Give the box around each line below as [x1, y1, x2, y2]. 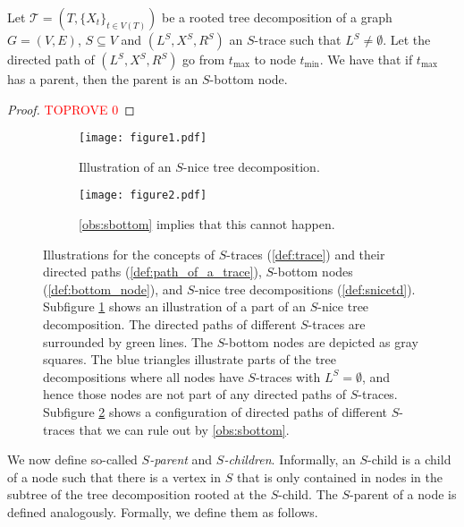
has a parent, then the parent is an [7, 70, 198, 88]
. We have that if [319, 50, 413, 68]
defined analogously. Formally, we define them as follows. [7, 503, 318, 521]
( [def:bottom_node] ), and [43, 279, 183, 298]
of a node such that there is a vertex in [7, 467, 221, 486]
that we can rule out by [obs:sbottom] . [79, 420, 290, 438]
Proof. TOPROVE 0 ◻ [7, 99, 135, 118]
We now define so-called [7, 450, 138, 469]
